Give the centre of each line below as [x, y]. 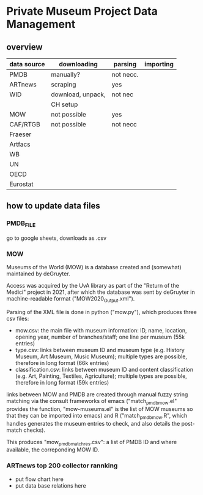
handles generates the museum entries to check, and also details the [93, 423]
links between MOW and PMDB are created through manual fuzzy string [97, 394]
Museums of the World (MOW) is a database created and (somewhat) [94, 267]
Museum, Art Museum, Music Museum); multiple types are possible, [101, 356]
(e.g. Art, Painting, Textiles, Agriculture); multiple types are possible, [101, 376]
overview [24, 47]
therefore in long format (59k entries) [62, 383]
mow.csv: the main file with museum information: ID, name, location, [101, 331]
